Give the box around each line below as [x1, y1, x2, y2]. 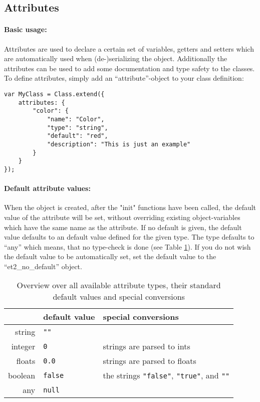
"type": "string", [47, 124, 108, 131]
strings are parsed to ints [103, 340, 190, 352]
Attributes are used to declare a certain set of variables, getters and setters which [4, 43, 254, 54]
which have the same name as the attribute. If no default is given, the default [4, 222, 242, 232]
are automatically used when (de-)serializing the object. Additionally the [4, 53, 227, 64]
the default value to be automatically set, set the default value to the [4, 251, 216, 262]
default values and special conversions [53, 291, 185, 303]
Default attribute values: [4, 183, 91, 193]
